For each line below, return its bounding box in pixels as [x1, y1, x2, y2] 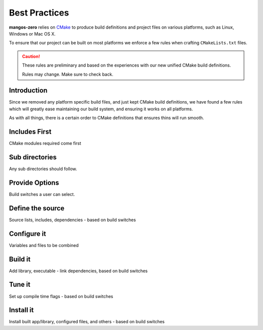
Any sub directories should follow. [9, 166, 77, 172]
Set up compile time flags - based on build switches [9, 293, 113, 299]
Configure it [9, 229, 46, 238]
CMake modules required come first [9, 140, 81, 146]
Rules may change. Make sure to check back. [22, 71, 113, 77]
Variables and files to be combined [9, 242, 79, 248]
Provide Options [9, 178, 59, 187]
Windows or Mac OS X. [9, 31, 56, 36]
